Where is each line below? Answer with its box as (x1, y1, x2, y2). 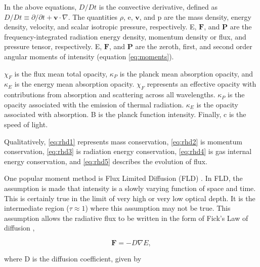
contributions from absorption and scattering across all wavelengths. (4, 89, 215, 100)
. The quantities (68, 11, 118, 22)
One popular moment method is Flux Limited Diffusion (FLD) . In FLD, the (4, 173, 243, 183)
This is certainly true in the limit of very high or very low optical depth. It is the (4, 193, 255, 203)
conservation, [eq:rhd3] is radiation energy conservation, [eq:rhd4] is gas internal (4, 146, 252, 157)
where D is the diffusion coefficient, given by (4, 253, 142, 263)
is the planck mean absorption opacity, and (119, 68, 253, 79)
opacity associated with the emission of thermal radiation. (4, 99, 184, 109)
